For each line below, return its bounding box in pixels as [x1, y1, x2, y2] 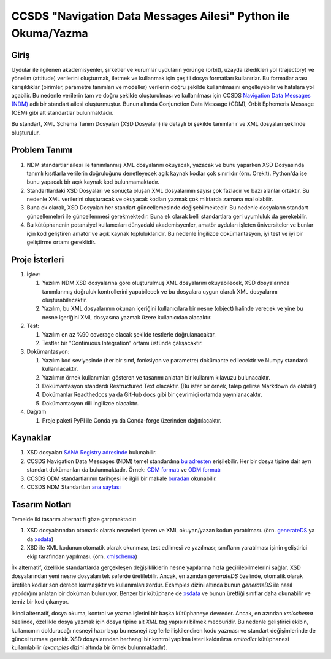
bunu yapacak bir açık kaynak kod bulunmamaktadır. [26, 178, 160, 185]
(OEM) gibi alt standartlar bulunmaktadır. [11, 109, 114, 116]
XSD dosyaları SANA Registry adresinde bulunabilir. [26, 449, 157, 456]
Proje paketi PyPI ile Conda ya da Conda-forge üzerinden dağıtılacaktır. [42, 416, 222, 424]
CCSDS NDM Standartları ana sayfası [26, 483, 121, 491]
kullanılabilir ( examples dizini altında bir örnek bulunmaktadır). [11, 644, 168, 651]
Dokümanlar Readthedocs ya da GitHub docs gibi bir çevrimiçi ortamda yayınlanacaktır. [42, 391, 263, 399]
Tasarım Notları [11, 499, 72, 510]
